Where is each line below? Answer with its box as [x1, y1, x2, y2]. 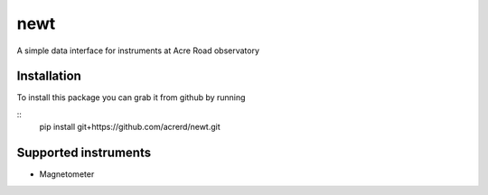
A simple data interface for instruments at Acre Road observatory [16, 45, 260, 56]
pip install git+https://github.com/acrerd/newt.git [39, 122, 221, 133]
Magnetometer [39, 169, 95, 180]
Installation [16, 69, 81, 84]
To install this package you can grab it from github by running [16, 92, 246, 103]
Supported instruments [16, 145, 152, 161]
